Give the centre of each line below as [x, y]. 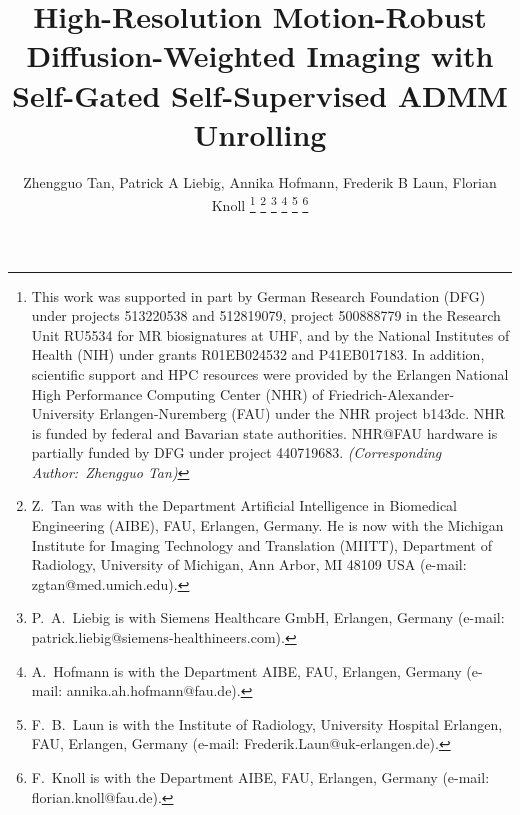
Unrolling [260, 133]
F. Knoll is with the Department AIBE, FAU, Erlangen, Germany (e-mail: [260, 777]
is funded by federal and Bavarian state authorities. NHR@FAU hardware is [264, 432]
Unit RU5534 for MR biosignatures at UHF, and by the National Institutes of [270, 334]
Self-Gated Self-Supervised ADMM [260, 94]
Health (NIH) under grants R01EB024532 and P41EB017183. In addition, [258, 354]
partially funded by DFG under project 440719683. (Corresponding [236, 452]
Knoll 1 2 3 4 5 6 [260, 203]
